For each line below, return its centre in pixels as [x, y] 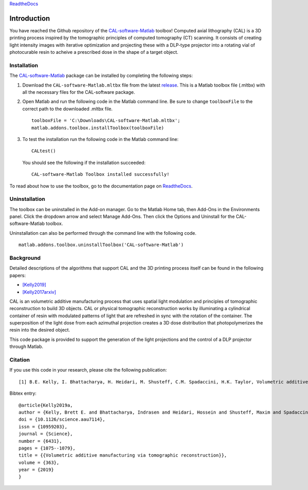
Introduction [30, 18]
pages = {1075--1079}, [47, 448]
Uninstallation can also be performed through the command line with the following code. [103, 233]
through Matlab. [26, 346]
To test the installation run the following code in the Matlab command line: [101, 139]
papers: [17, 275]
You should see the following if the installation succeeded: [84, 162]
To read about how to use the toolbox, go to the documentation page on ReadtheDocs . [101, 186]
